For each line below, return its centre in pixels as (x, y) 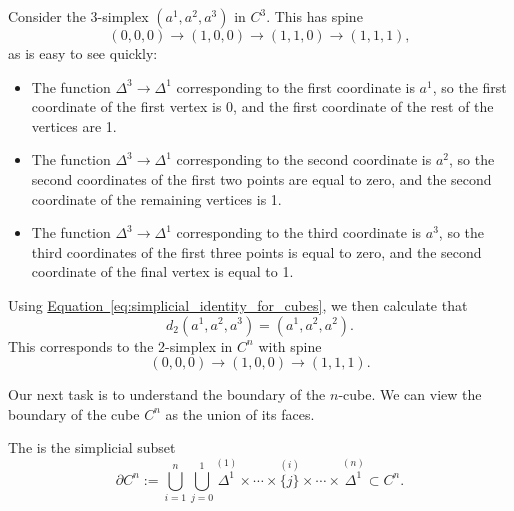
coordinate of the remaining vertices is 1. (156, 198)
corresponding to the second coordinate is (304, 159)
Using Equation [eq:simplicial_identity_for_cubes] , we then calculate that (238, 304)
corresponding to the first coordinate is (295, 86)
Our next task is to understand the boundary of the (167, 394)
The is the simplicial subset (92, 447)
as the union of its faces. (240, 413)
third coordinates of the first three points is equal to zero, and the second (256, 251)
